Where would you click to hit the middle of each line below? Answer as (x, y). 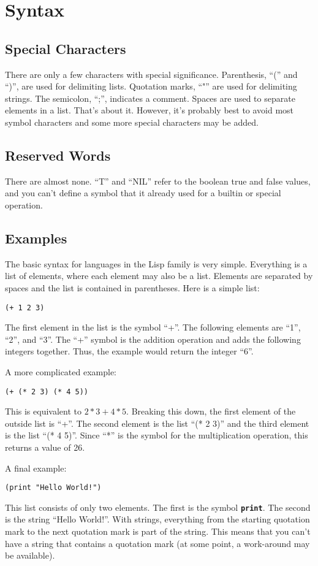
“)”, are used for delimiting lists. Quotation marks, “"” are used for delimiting (151, 86)
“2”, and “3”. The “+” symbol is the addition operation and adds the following (153, 339)
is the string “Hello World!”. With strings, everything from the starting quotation (157, 519)
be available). (30, 555)
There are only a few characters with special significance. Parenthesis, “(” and (151, 74)
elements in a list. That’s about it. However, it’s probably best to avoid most (150, 110)
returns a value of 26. (45, 447)
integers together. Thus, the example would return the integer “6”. (129, 351)
